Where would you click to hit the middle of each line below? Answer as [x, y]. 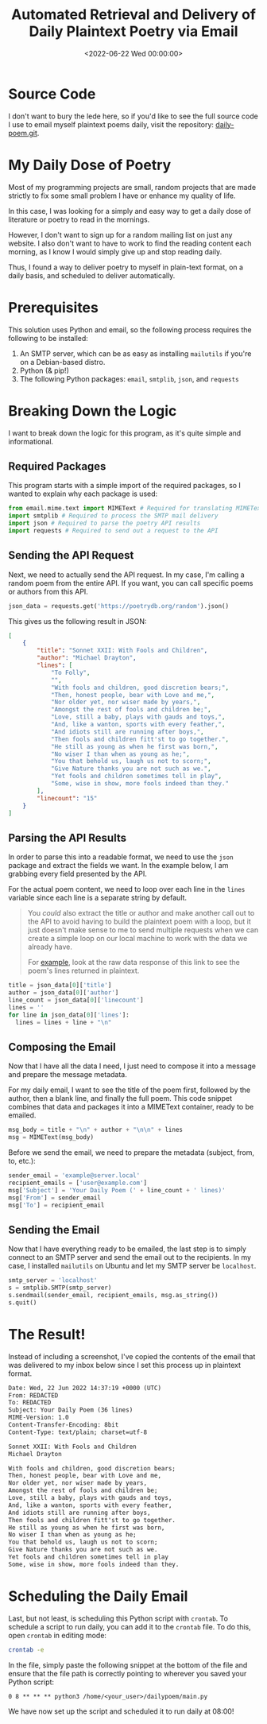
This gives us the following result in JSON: [77, 621]
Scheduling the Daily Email [98, 1596]
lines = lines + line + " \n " [64, 1022]
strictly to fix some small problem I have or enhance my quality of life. [122, 196]
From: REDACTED [33, 1395]
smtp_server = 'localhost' [53, 1280]
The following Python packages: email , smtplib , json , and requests [130, 378]
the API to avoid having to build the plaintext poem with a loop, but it [139, 922]
